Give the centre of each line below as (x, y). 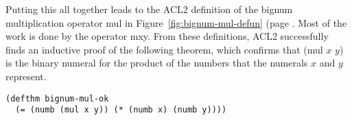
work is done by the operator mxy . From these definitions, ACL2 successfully (167, 36)
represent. (26, 76)
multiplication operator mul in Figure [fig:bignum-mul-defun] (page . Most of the (176, 22)
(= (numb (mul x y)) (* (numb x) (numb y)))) (121, 110)
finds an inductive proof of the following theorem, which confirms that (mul (164, 49)
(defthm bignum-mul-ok (57, 98)
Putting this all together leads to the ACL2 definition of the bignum (149, 9)
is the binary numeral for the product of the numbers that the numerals (157, 63)
